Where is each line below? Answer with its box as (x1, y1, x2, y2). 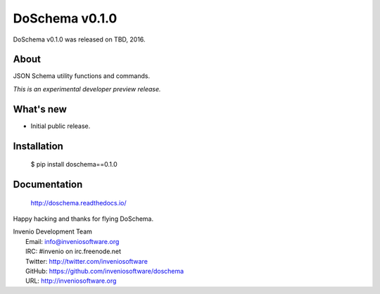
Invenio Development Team (13, 227, 93, 236)
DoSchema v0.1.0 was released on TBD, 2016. (13, 35, 146, 44)
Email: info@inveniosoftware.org (25, 237, 120, 245)
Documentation (13, 178, 83, 190)
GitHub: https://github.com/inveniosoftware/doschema (25, 267, 184, 275)
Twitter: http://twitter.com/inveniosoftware (25, 257, 148, 265)
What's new (13, 103, 67, 115)
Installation (13, 140, 63, 152)
